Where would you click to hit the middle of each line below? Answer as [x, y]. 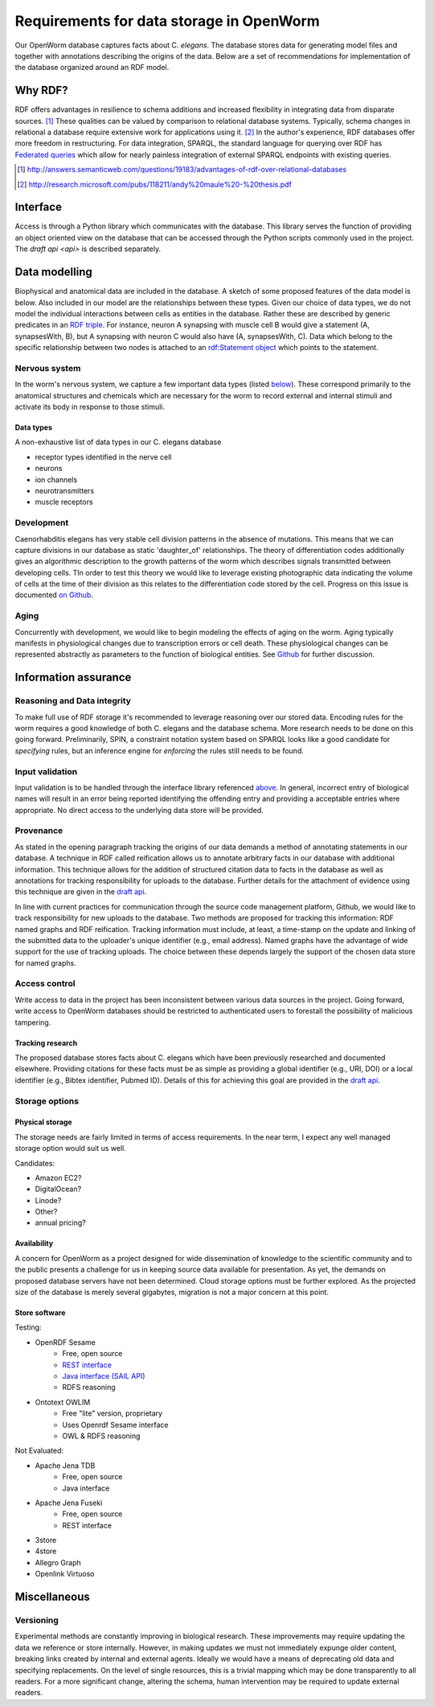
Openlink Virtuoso [65, 1574]
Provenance [39, 831]
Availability [34, 1243]
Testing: [28, 1327]
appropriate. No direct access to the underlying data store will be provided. [139, 810]
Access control [45, 983]
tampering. [33, 1022]
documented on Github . [54, 595]
